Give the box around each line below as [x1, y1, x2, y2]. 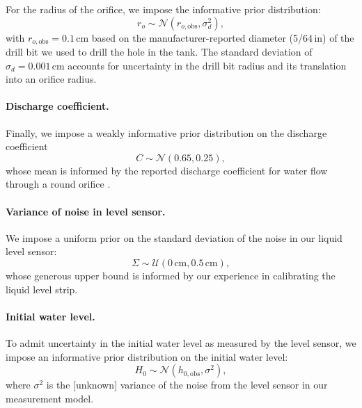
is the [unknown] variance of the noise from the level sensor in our [46, 377, 328, 392]
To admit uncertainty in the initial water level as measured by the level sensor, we [6, 335, 356, 350]
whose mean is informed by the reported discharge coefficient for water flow [6, 163, 328, 177]
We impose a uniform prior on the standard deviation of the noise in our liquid [6, 230, 343, 245]
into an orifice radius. [6, 72, 97, 86]
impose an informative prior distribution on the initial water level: [6, 349, 288, 364]
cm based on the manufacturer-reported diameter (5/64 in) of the [76, 30, 354, 44]
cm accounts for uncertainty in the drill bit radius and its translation [52, 58, 347, 72]
